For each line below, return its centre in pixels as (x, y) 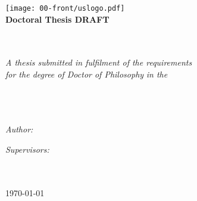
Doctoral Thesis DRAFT (57, 19)
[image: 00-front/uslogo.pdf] (65, 8)
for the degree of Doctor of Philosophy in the (87, 74)
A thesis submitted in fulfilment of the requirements (99, 62)
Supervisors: (27, 149)
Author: (19, 129)
